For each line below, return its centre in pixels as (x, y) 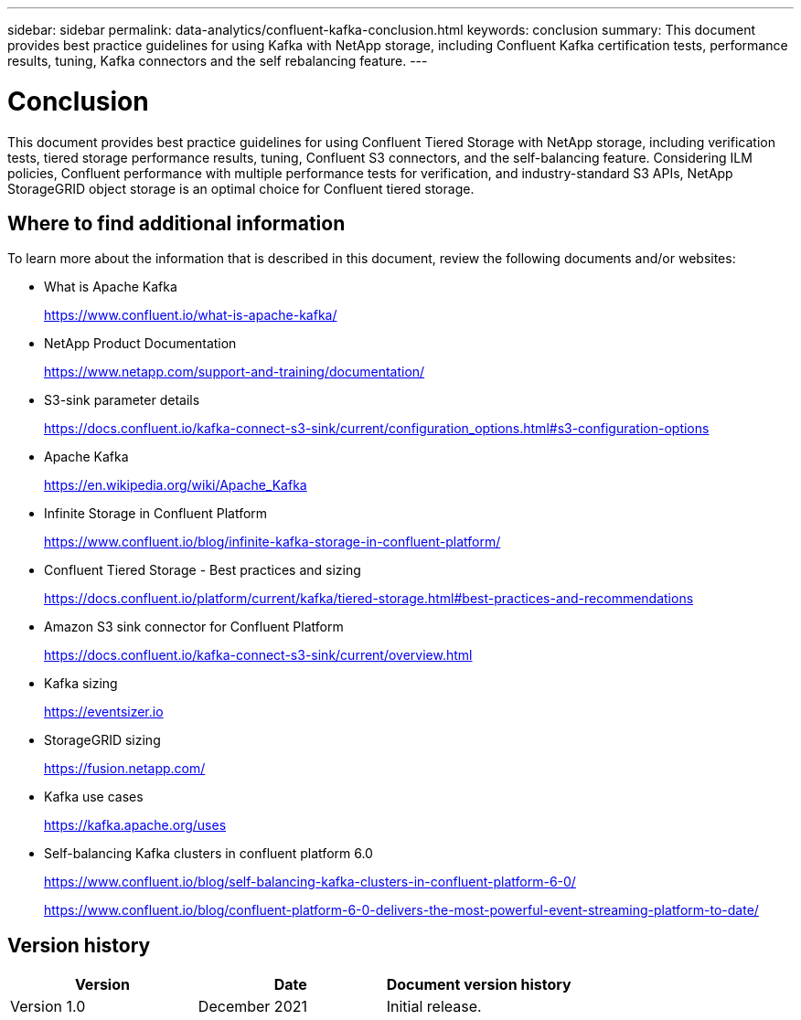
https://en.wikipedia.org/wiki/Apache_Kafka (176, 485)
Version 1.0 (48, 1007)
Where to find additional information (176, 223)
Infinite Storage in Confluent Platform (156, 514)
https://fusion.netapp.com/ (125, 769)
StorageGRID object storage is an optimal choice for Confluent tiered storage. (241, 188)
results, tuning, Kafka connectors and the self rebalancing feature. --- (218, 61)
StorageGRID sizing (102, 740)
